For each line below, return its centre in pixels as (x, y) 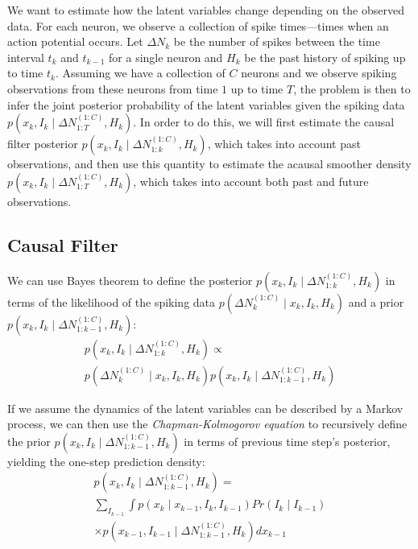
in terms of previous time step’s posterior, (287, 441)
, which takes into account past (284, 144)
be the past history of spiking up (325, 57)
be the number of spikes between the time (277, 41)
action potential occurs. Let (75, 41)
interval (26, 57)
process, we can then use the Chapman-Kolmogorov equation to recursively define (207, 424)
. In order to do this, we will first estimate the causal (264, 122)
